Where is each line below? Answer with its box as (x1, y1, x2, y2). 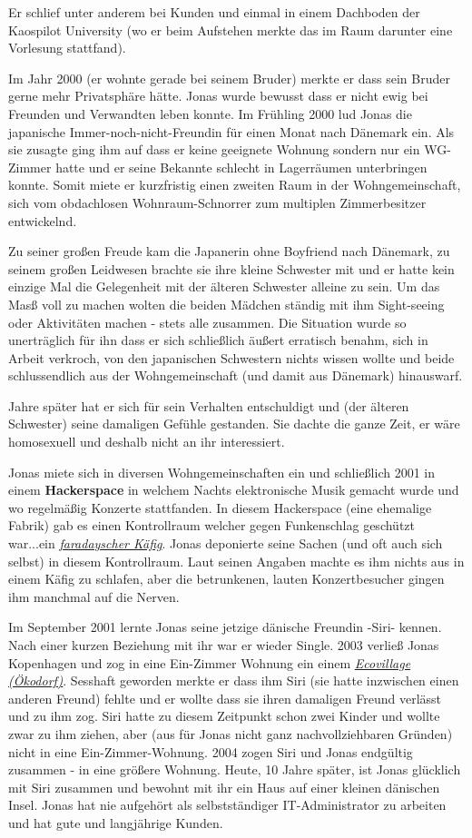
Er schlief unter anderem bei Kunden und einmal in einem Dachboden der (8, 3, 420, 21)
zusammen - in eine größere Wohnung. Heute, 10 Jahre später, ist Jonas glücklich (8, 760, 461, 779)
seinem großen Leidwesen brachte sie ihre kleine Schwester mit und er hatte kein (8, 259, 455, 278)
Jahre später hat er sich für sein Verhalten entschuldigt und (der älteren (8, 396, 409, 415)
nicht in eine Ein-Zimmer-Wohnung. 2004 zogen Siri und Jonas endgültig (8, 742, 413, 761)
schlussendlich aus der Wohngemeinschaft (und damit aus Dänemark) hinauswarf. (8, 366, 463, 385)
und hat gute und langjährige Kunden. (8, 813, 223, 832)
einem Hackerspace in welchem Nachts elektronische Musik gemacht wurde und (8, 480, 459, 499)
